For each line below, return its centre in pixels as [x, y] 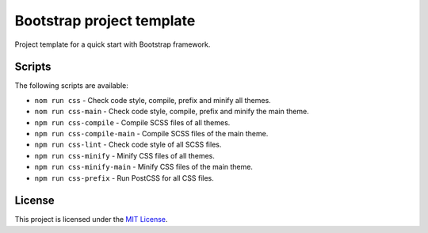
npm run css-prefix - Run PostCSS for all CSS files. [124, 178]
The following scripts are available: [71, 86]
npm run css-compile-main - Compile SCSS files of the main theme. [151, 134]
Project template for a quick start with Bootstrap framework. [113, 44]
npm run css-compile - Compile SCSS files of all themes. [132, 122]
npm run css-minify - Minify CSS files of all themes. [125, 155]
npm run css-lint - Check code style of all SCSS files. [128, 145]
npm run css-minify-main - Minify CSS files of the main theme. [144, 167]
